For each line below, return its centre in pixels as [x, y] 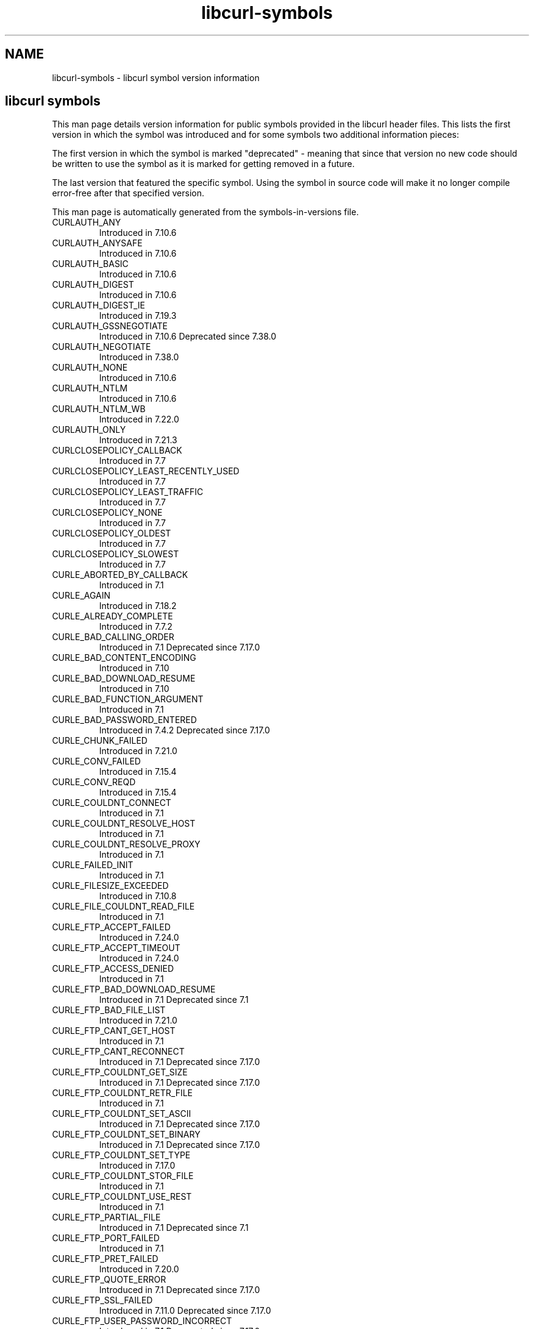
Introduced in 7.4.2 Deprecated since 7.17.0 [184, 730]
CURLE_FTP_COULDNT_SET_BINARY [126, 1135]
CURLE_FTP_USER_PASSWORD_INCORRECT [142, 1321]
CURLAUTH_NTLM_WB [99, 409]
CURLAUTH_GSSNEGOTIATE [110, 326]
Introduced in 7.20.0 [139, 1269]
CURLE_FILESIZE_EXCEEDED [110, 886]
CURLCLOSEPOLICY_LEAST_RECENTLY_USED [146, 471]
